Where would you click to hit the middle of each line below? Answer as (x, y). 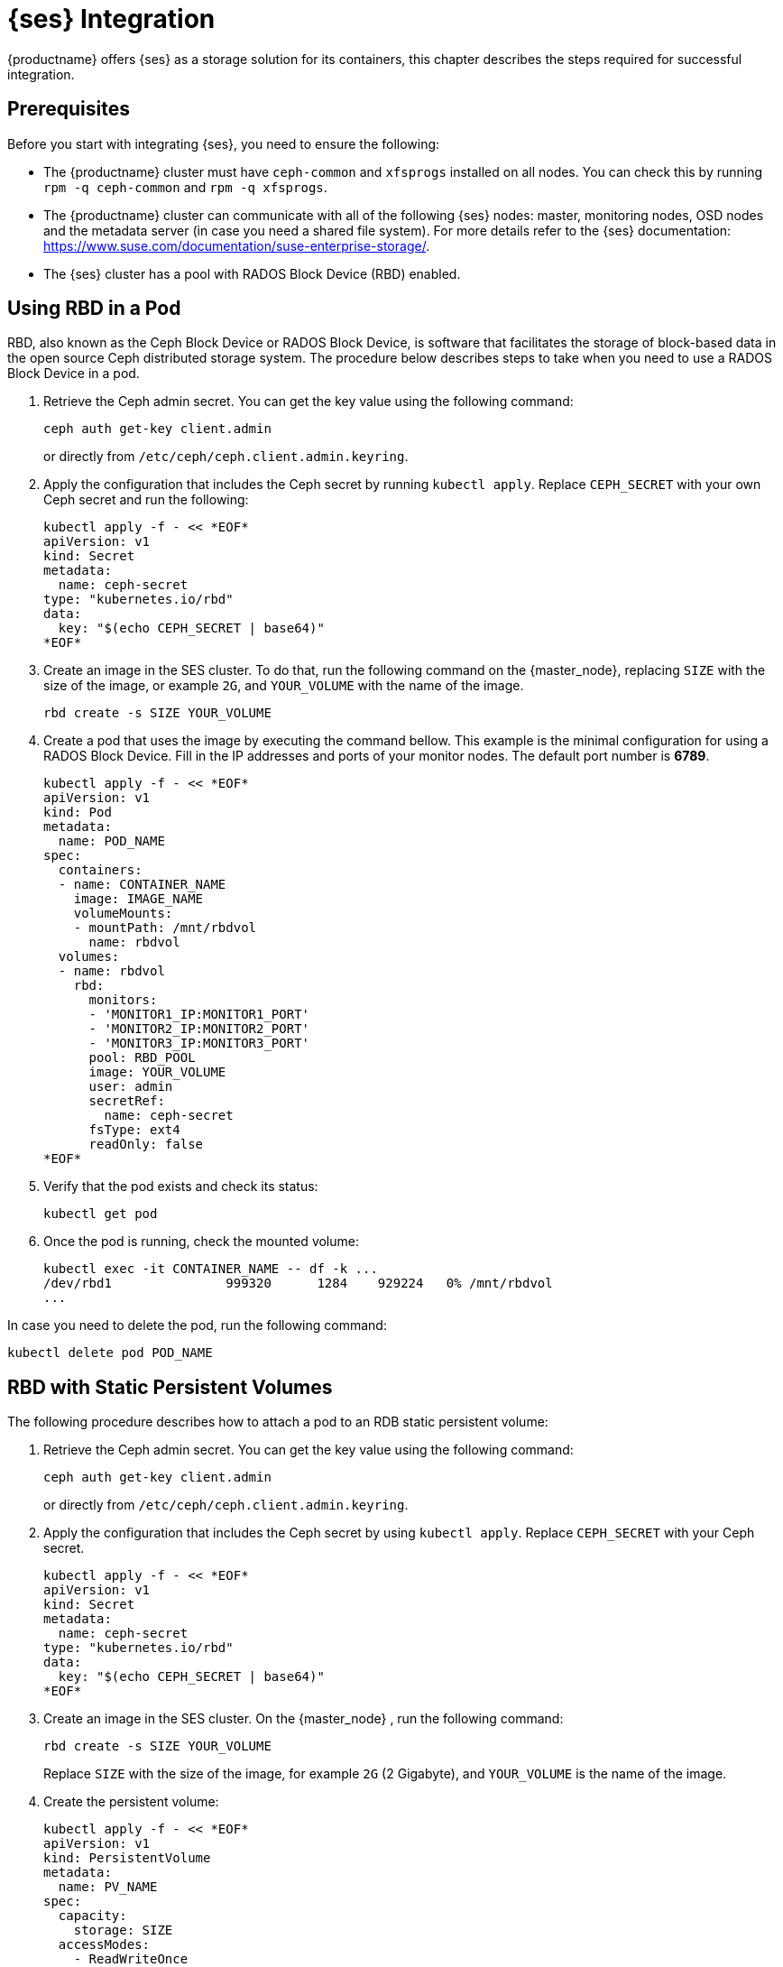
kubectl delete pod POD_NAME (110, 1353)
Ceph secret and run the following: (146, 500)
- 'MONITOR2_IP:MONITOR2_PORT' (199, 1029)
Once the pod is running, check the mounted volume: (201, 1242)
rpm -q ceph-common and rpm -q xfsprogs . (185, 187)
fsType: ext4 (134, 1130)
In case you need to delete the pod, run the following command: (197, 1325)
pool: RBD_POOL (142, 1058)
